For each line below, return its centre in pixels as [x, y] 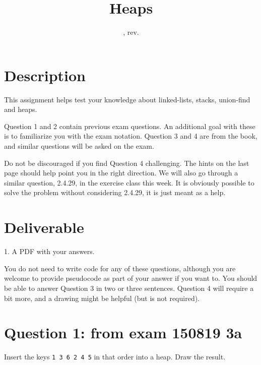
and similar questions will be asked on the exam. [79, 146]
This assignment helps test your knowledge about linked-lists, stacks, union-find [127, 99]
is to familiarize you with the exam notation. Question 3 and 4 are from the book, [131, 136]
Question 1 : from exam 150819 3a [123, 332]
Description [45, 75]
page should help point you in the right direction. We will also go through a [121, 173]
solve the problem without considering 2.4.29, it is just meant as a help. [115, 192]
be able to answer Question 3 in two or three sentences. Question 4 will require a [129, 288]
